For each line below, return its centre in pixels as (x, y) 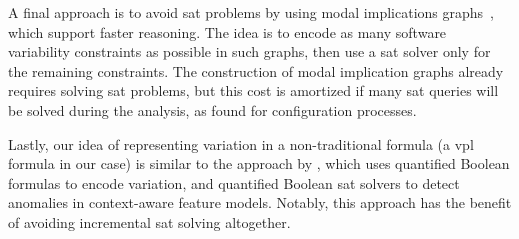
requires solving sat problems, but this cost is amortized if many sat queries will (253, 90)
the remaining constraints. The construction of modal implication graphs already (256, 70)
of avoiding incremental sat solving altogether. (149, 221)
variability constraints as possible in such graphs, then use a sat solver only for (249, 51)
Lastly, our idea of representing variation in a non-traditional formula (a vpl (241, 143)
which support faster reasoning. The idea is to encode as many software (227, 31)
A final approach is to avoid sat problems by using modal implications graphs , (251, 12)
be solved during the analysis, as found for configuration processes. (212, 109)
